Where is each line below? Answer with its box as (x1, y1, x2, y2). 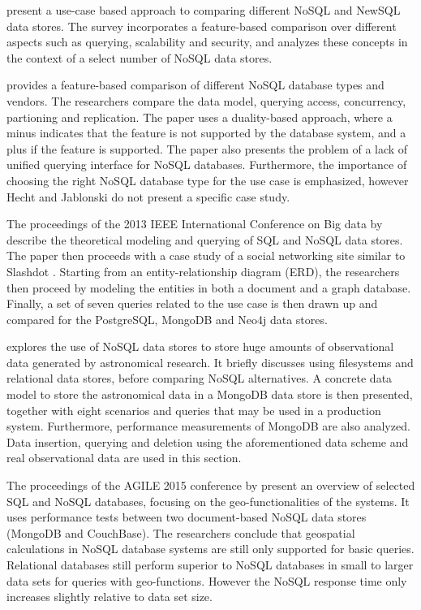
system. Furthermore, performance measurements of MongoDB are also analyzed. (6, 417, 410, 435)
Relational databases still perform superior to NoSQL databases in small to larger (6, 556, 414, 573)
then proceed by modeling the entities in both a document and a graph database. (6, 279, 411, 296)
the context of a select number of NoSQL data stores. (6, 49, 273, 66)
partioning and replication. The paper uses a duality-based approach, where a (6, 108, 393, 125)
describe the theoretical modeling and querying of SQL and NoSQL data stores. (6, 231, 403, 248)
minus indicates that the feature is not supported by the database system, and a (6, 124, 406, 141)
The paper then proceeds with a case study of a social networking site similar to (6, 247, 406, 264)
